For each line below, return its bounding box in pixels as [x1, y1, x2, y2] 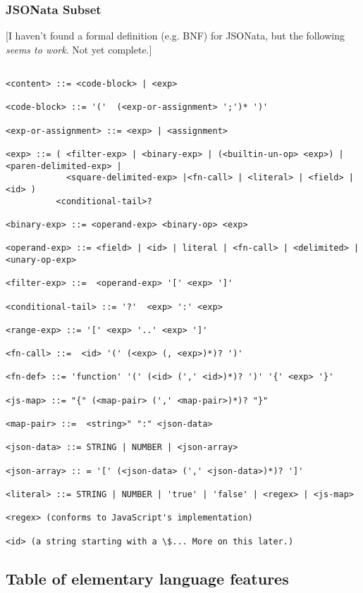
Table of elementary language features [6, 567, 289, 589]
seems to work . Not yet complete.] [6, 42, 152, 56]
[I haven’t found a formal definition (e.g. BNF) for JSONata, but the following [6, 28, 345, 43]
